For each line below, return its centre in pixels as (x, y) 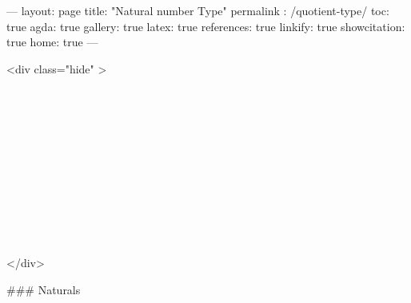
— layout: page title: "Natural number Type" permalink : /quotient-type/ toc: (198, 10)
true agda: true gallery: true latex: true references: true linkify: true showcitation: (206, 26)
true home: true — (52, 42)
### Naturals (44, 289)
